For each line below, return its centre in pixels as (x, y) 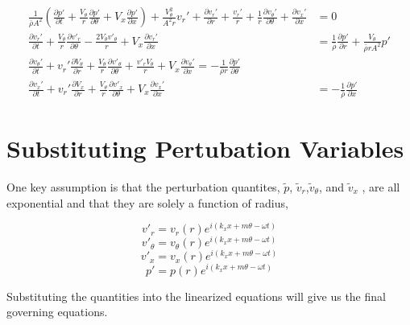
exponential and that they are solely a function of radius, (147, 202)
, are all (381, 187)
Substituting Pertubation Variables (205, 148)
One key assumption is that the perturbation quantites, (143, 187)
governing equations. (57, 312)
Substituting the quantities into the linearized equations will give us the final (196, 296)
